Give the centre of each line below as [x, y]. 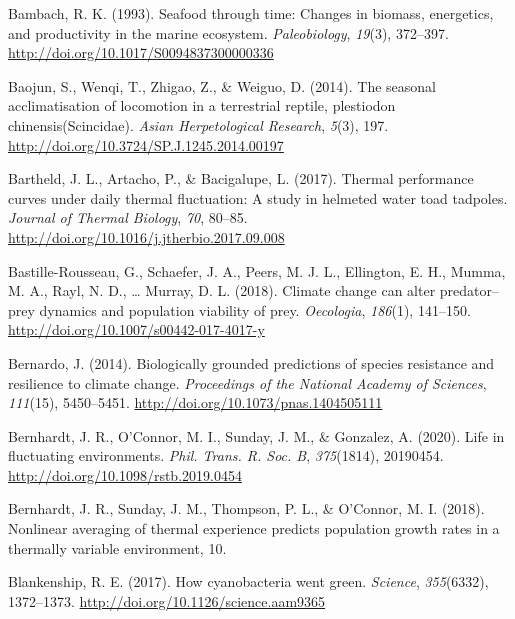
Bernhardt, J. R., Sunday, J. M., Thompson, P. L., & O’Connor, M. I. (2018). [246, 508]
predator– [469, 290]
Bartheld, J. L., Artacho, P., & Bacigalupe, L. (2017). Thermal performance [241, 178]
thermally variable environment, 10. [117, 547]
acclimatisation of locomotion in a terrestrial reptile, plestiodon [202, 105]
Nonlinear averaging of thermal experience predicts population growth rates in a [254, 528]
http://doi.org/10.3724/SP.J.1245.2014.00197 [146, 144]
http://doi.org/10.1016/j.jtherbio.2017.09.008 [146, 236]
